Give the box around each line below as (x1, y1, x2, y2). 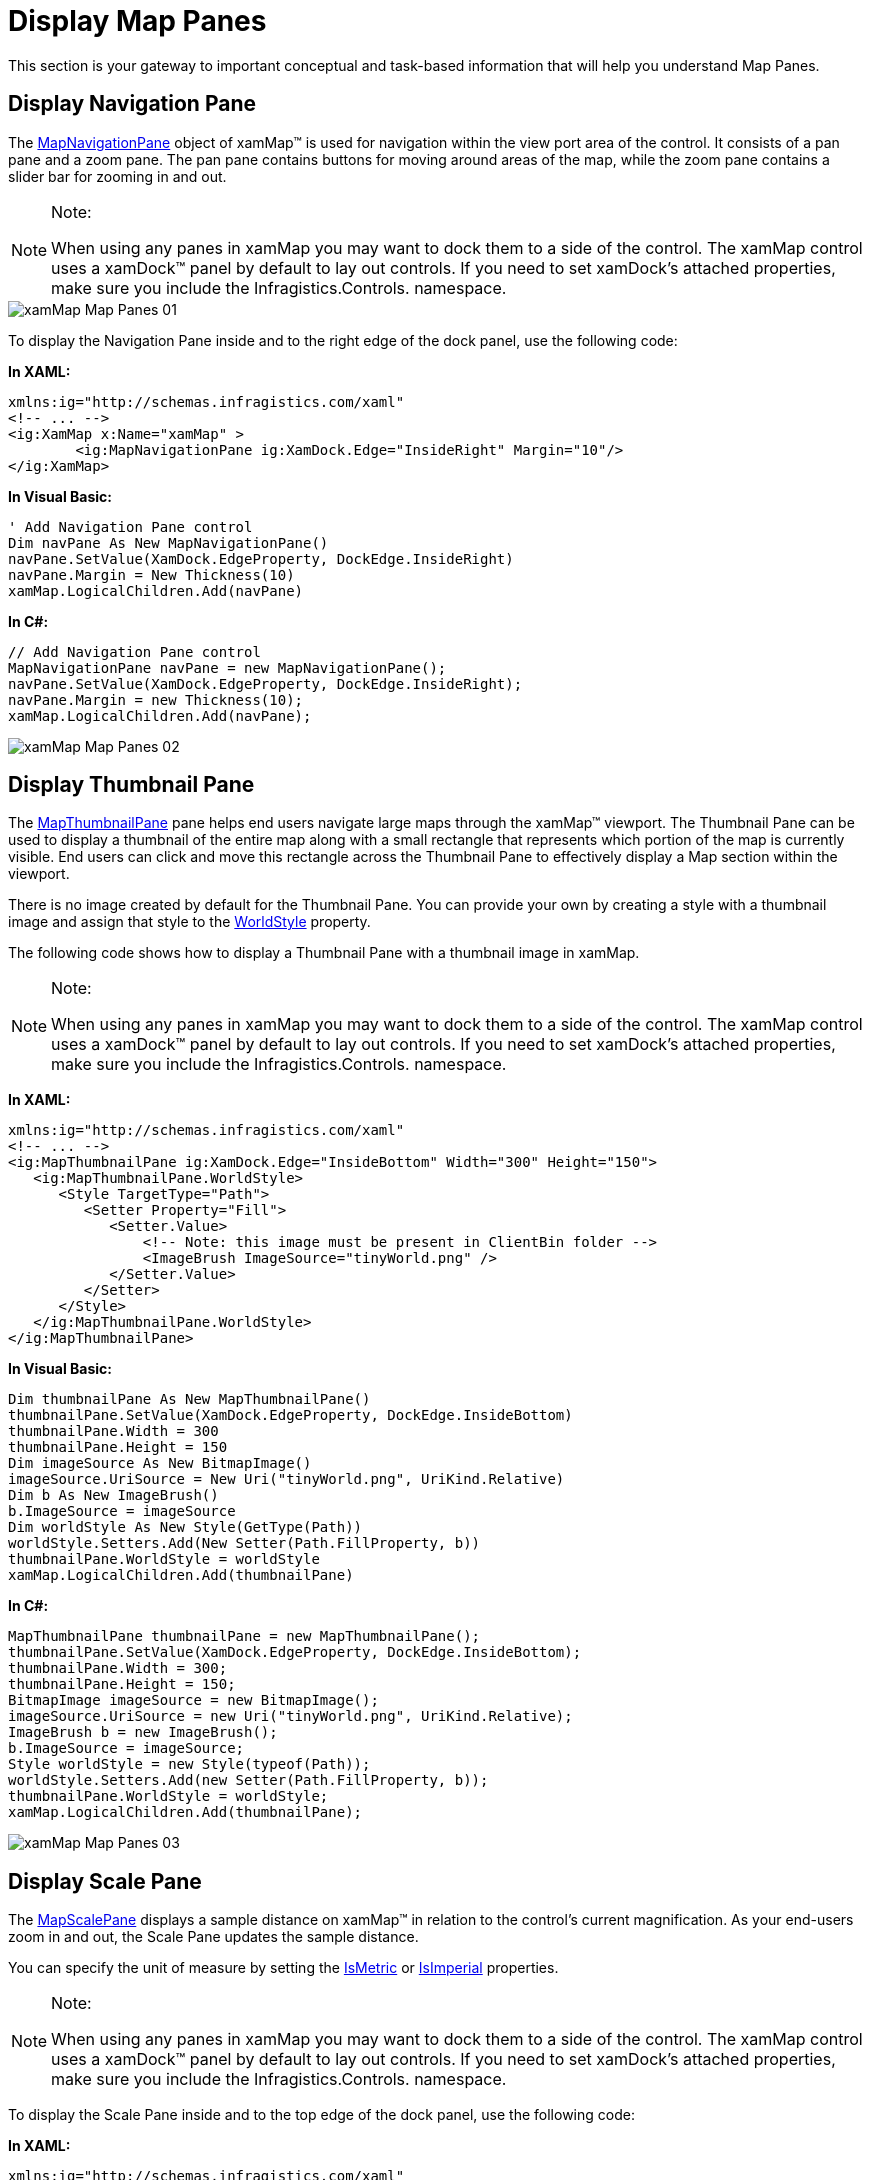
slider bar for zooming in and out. (8, 167, 227, 185)
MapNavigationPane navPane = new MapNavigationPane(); (8, 659, 447, 676)
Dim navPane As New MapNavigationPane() (8, 534, 329, 551)
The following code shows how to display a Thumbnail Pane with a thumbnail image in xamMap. (8, 944, 640, 962)
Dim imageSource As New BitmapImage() (8, 1455, 312, 1472)
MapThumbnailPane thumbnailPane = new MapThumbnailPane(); (8, 1628, 481, 1645)
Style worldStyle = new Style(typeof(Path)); (8, 1756, 371, 1773)
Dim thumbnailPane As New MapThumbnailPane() (8, 1391, 371, 1408)
